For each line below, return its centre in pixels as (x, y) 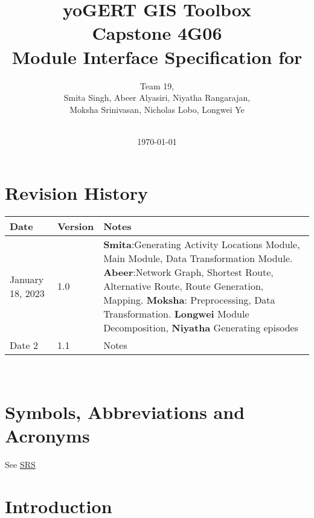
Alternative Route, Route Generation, (184, 286)
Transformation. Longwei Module (176, 314)
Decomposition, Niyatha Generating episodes (201, 328)
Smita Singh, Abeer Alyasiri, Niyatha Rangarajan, (157, 98)
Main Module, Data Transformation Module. (198, 258)
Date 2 (24, 345)
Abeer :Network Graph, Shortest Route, (188, 272)
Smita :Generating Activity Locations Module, (202, 245)
